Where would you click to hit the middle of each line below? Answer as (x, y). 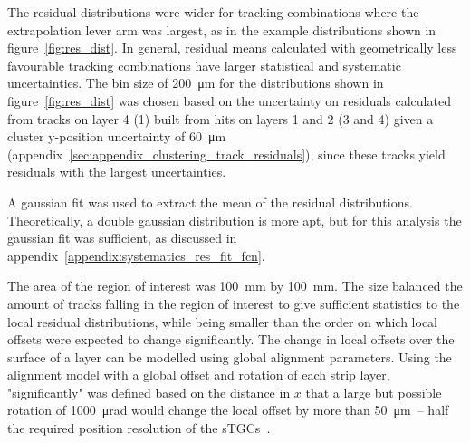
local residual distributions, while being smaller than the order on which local (222, 321)
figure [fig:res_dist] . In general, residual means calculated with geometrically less (232, 48)
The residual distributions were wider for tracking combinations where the (213, 12)
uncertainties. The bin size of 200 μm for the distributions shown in (196, 83)
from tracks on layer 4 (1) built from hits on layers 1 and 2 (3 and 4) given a (221, 118)
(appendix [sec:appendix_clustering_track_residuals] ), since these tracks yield (226, 154)
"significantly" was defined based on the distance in (149, 392)
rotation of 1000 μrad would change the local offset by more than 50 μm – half (228, 410)
